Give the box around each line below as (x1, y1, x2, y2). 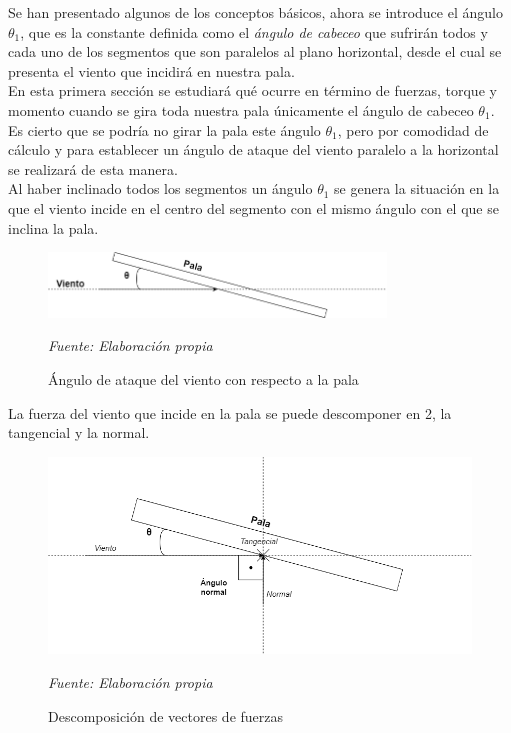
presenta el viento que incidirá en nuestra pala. (8, 60, 295, 81)
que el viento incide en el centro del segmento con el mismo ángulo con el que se (8, 197, 499, 218)
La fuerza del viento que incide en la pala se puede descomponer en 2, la (8, 402, 452, 423)
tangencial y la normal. (8, 422, 150, 443)
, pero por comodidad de (337, 119, 489, 140)
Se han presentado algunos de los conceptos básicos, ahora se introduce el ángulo (8, 2, 503, 22)
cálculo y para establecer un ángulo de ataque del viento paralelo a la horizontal (8, 139, 499, 160)
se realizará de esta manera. (8, 158, 178, 179)
